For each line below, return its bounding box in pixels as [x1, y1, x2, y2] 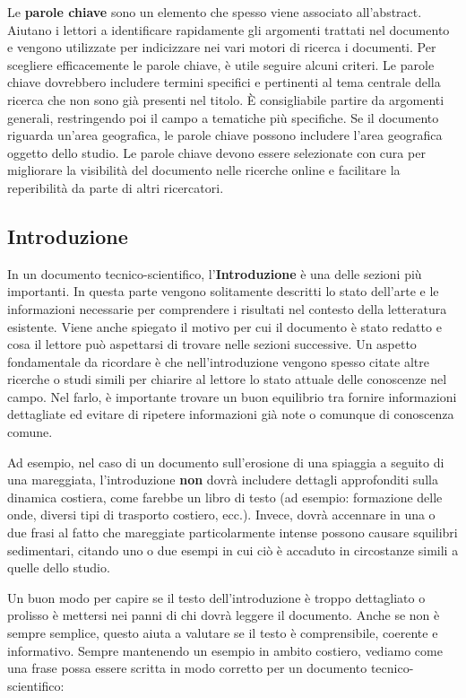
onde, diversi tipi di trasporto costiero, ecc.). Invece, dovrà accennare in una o [7, 505, 436, 524]
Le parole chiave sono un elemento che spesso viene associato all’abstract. [7, 3, 422, 21]
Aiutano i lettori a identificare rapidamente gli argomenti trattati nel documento [7, 20, 450, 39]
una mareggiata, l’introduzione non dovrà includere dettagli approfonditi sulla [7, 470, 438, 489]
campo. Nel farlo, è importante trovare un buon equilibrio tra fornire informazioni [7, 387, 457, 406]
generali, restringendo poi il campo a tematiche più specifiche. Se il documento [7, 108, 439, 127]
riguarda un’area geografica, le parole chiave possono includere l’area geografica [7, 126, 443, 144]
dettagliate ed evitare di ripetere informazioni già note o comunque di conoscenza [7, 405, 454, 423]
